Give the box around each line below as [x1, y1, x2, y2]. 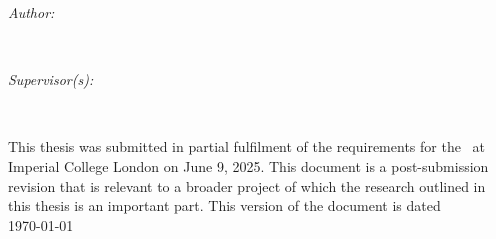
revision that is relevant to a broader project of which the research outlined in [8, 175, 486, 196]
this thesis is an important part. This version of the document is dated [8, 195, 441, 216]
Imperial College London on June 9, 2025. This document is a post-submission [8, 155, 489, 176]
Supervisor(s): [8, 69, 94, 90]
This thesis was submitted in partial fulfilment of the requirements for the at [8, 136, 486, 157]
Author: [8, 2, 55, 22]
